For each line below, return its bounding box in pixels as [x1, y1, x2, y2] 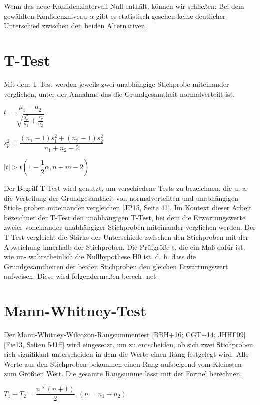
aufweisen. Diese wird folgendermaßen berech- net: [4, 271, 158, 281]
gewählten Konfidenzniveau [4, 10, 87, 21]
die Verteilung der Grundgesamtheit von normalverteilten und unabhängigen [4, 192, 239, 203]
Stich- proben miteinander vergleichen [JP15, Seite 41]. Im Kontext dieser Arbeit [4, 202, 252, 213]
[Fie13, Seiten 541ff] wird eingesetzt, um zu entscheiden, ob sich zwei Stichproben [4, 339, 253, 349]
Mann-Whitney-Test [4, 300, 147, 321]
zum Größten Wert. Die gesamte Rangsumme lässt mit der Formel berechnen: [4, 368, 242, 379]
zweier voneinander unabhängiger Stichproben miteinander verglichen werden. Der [4, 222, 256, 232]
